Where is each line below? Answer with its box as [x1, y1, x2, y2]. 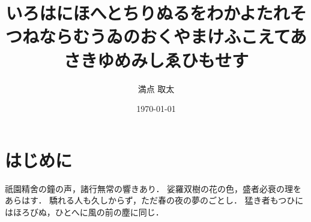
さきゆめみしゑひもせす [63, 47, 249, 72]
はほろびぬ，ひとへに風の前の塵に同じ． [5, 205, 164, 218]
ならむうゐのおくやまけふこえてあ [39, 24, 307, 48]
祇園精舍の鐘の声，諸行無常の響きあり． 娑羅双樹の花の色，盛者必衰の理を [5, 182, 302, 194]
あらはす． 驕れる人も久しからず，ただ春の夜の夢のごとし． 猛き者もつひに [5, 194, 304, 206]
